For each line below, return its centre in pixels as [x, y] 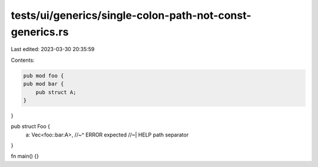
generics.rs [40, 32]
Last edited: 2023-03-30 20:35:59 [53, 49]
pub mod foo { [44, 76]
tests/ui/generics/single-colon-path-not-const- [131, 15]
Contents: [23, 60]
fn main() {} [25, 156]
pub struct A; [56, 92]
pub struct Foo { [30, 126]
